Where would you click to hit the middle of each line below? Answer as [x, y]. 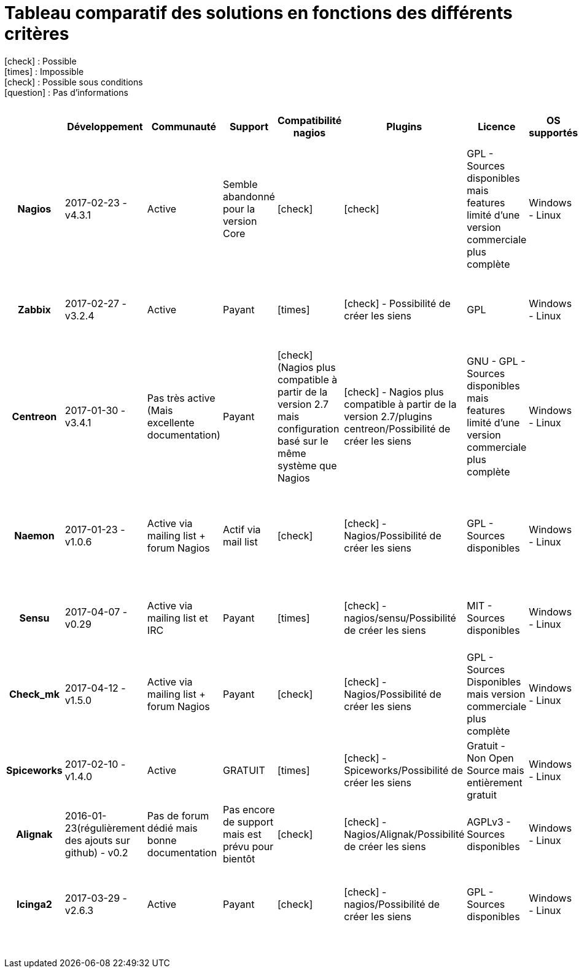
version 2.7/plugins [388, 416]
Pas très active [181, 398]
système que [307, 465]
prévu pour [248, 846]
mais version [496, 694]
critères [37, 34]
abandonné [249, 196]
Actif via [242, 529]
